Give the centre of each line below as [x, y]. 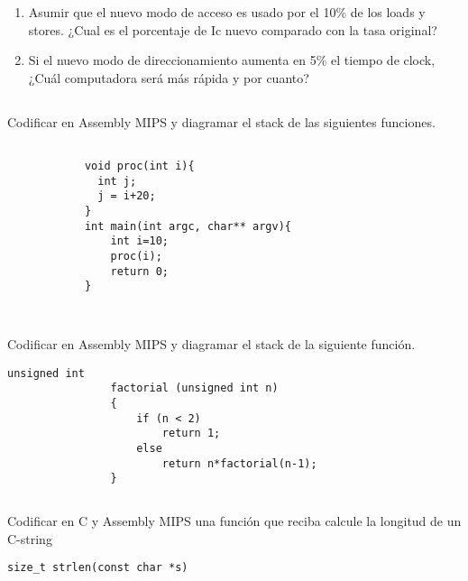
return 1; [191, 433]
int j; [117, 181]
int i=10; [139, 241]
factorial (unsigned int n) [194, 388]
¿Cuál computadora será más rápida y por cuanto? [169, 77]
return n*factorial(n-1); [239, 463]
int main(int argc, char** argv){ [188, 226]
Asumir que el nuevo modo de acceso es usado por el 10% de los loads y [227, 12]
